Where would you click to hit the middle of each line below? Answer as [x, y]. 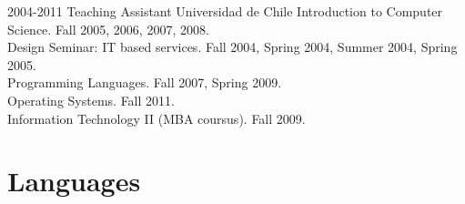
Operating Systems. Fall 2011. [91, 100]
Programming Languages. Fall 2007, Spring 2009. [145, 82]
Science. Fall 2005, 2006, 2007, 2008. [108, 29]
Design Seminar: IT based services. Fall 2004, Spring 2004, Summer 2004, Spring [232, 47]
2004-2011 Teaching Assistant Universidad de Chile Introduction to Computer [225, 11]
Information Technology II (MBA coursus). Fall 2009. [157, 118]
